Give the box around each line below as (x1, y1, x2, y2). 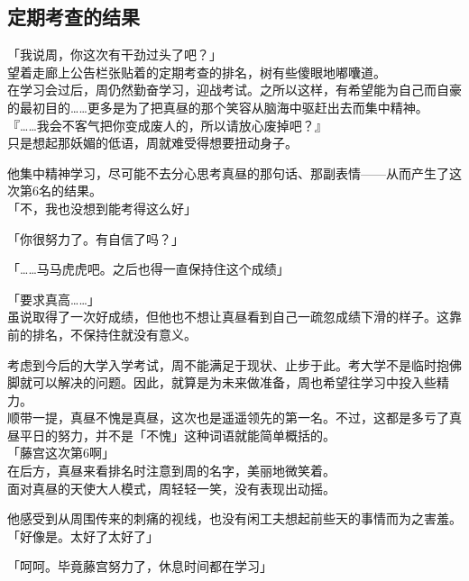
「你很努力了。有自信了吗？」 (7, 229, 184, 248)
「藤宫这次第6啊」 (7, 443, 115, 462)
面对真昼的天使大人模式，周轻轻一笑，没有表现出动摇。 (7, 478, 336, 497)
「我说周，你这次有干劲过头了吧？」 (7, 45, 222, 64)
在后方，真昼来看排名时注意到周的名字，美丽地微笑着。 (7, 461, 336, 480)
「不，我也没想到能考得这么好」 (7, 198, 197, 217)
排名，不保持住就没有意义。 (32, 324, 197, 343)
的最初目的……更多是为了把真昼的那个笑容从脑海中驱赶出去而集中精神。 (7, 97, 428, 116)
